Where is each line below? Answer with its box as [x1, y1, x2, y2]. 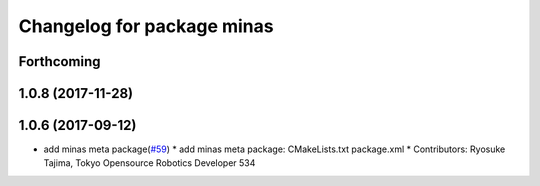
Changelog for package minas [18, 15, 274, 37]
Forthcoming [18, 53, 101, 70]
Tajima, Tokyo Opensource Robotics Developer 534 [43, 157, 256, 169]
